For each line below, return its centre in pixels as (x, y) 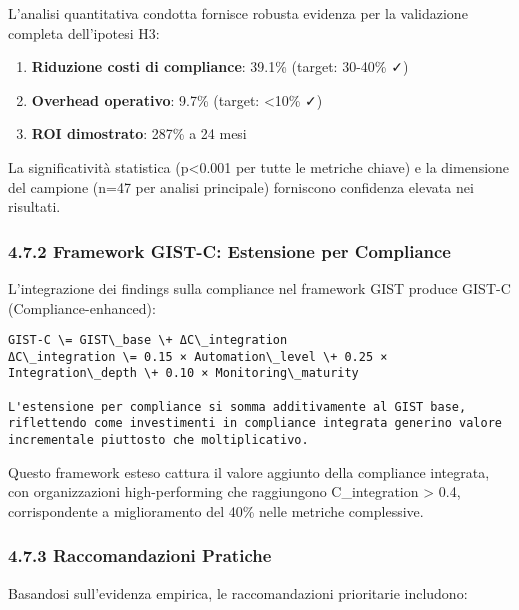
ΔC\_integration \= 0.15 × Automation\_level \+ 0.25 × (198, 356)
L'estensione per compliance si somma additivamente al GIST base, (237, 406)
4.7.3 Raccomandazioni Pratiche (140, 555)
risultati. (34, 206)
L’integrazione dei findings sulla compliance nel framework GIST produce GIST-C (259, 287)
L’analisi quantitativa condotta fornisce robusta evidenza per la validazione (238, 13)
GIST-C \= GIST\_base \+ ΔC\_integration (148, 340)
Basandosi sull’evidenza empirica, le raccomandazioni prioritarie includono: (238, 592)
